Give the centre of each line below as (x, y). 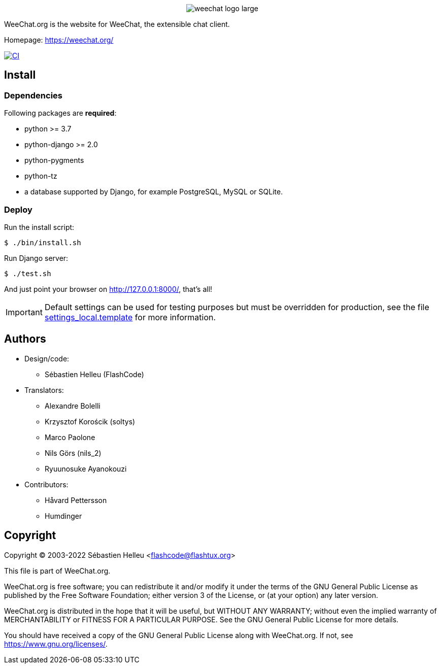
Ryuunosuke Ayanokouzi (86, 469)
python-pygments (54, 160)
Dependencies (33, 95)
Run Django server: (36, 258)
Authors (25, 339)
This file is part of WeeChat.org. (57, 571)
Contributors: (46, 484)
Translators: (44, 390)
